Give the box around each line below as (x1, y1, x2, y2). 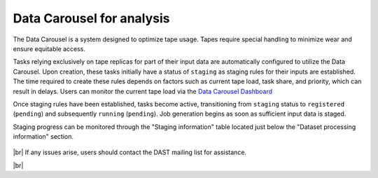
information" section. (13, 132, 73, 141)
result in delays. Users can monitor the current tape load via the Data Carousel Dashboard (13, 87, 273, 95)
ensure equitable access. (13, 44, 86, 53)
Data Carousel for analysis (13, 11, 170, 26)
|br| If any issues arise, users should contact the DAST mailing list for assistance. (13, 148, 247, 157)
